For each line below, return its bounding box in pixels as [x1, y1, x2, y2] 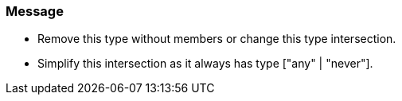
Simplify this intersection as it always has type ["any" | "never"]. [37, 56, 373, 71]
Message [6, 3, 64, 19]
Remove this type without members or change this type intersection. [37, 32, 396, 46]
